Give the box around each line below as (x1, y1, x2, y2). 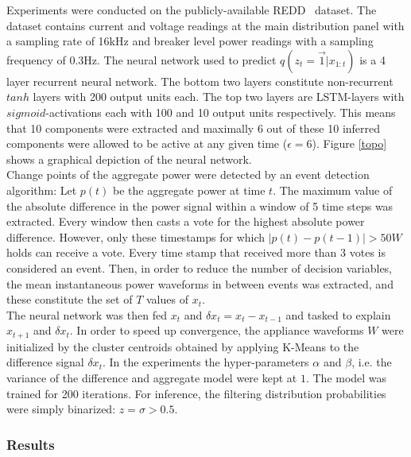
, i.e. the (351, 354, 392, 370)
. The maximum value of (273, 181, 393, 198)
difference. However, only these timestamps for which (6, 228, 266, 245)
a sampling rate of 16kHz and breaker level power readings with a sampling (6, 33, 374, 49)
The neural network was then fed (6, 306, 167, 323)
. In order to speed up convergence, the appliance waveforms (69, 322, 364, 339)
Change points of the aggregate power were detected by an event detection (6, 166, 370, 183)
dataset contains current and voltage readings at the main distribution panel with (6, 17, 405, 33)
